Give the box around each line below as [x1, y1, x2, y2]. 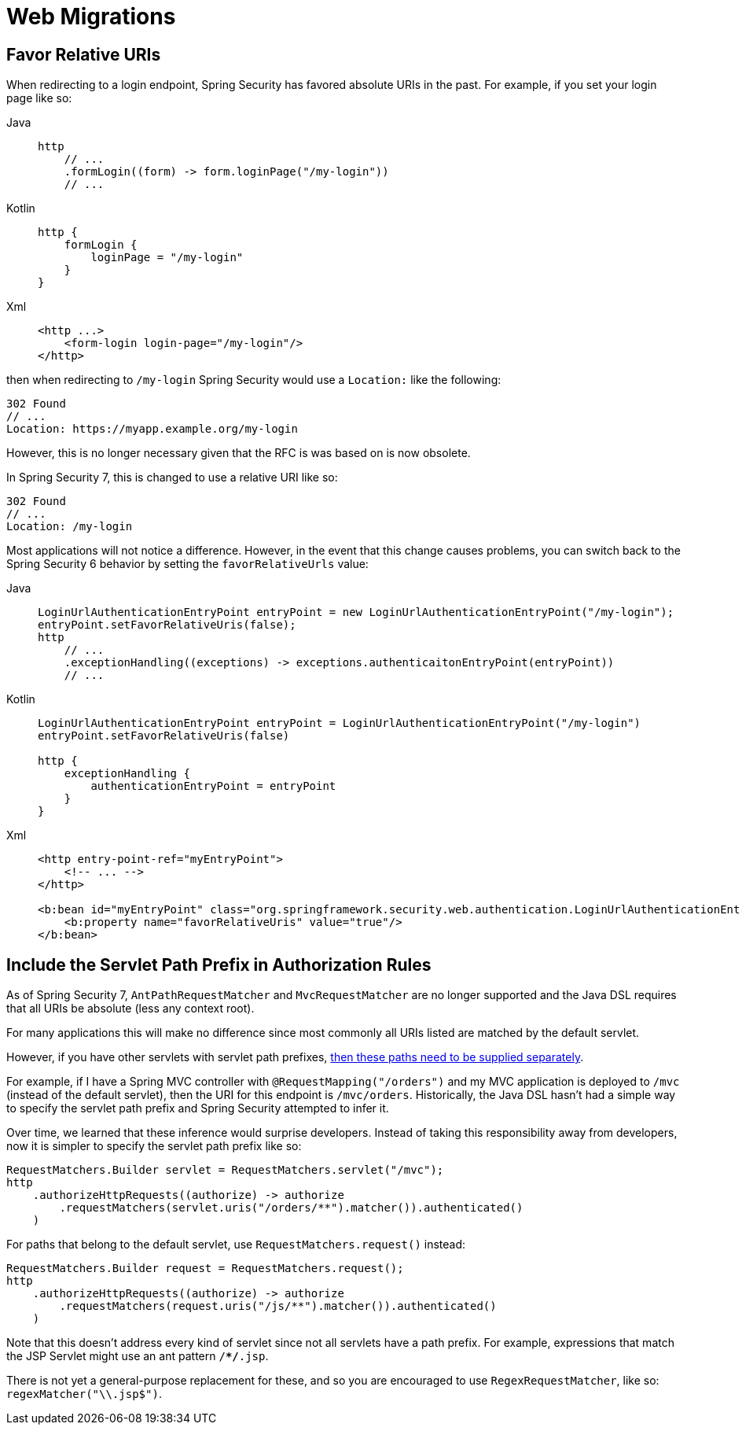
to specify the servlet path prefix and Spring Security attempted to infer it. [6, 1101, 389, 1116]
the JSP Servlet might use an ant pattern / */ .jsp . [6, 1349, 269, 1363]
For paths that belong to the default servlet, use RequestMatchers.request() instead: [6, 1237, 466, 1252]
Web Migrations [6, 3, 176, 30]
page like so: [6, 91, 72, 105]
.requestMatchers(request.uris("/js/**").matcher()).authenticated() [59, 1300, 497, 1313]
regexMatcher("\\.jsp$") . [6, 1387, 162, 1401]
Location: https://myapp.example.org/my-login [6, 422, 298, 436]
